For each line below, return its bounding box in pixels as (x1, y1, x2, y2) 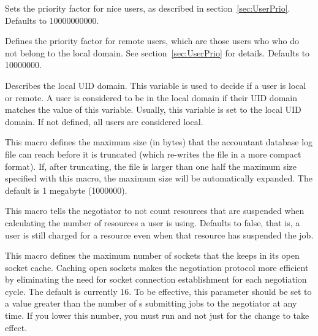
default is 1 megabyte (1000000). (5, 183, 127, 196)
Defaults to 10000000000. (5, 13, 99, 26)
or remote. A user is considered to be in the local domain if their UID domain (5, 91, 297, 104)
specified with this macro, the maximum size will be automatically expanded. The (5, 172, 312, 185)
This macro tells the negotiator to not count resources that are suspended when (5, 204, 305, 217)
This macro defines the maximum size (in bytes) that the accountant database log (5, 136, 313, 148)
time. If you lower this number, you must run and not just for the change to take (5, 309, 309, 322)
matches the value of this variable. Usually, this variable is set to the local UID (5, 103, 301, 116)
